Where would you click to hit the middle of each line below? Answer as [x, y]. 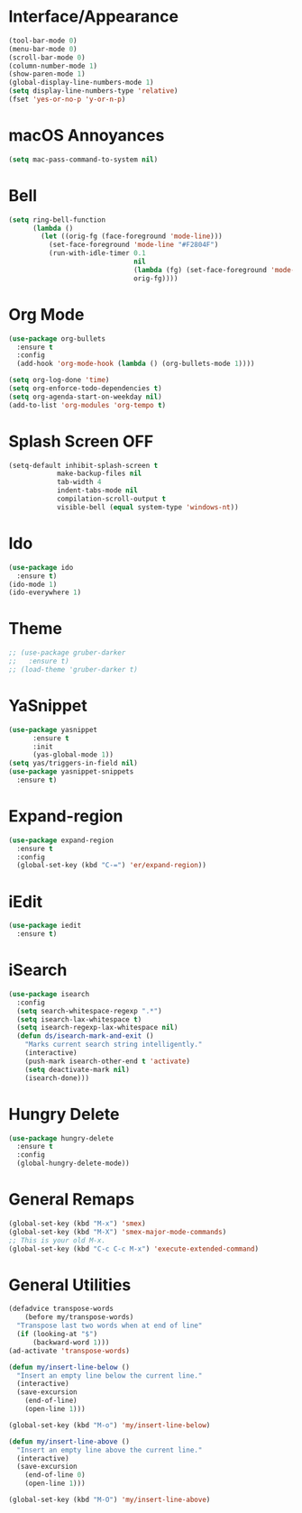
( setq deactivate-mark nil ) [77, 1069]
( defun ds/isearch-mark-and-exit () [85, 1036]
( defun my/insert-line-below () [69, 1367]
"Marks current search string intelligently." [114, 1045]
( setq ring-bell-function [57, 220]
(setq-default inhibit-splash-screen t [83, 465]
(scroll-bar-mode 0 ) [47, 57]
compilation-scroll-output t [111, 499]
